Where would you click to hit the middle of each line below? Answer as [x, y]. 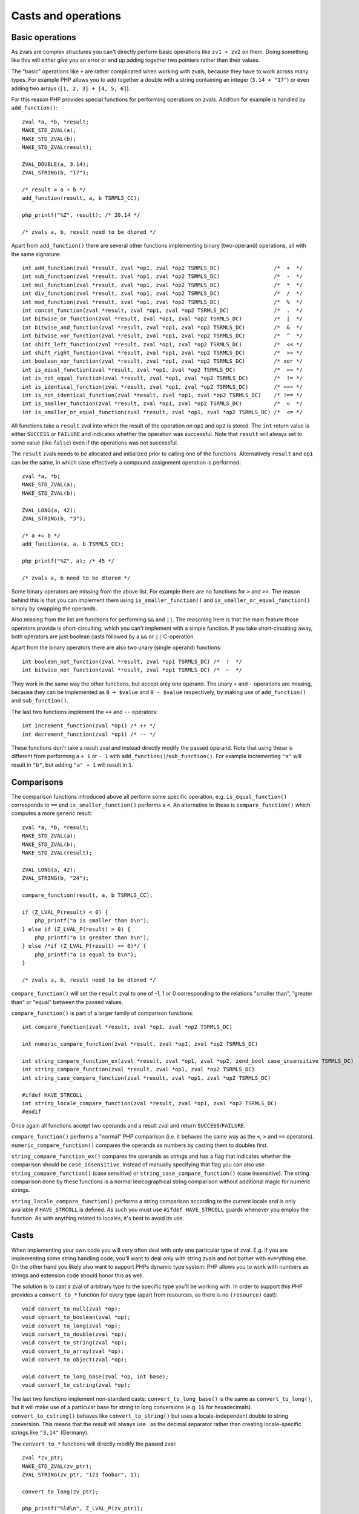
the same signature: [36, 254]
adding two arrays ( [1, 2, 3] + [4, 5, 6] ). [71, 88]
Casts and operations [66, 16]
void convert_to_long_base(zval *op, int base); [95, 1377]
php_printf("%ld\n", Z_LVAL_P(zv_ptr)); [83, 1509]
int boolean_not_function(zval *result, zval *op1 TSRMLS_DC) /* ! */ [132, 661]
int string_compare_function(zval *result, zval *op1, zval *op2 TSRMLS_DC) [139, 1069]
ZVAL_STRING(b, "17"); [56, 173]
